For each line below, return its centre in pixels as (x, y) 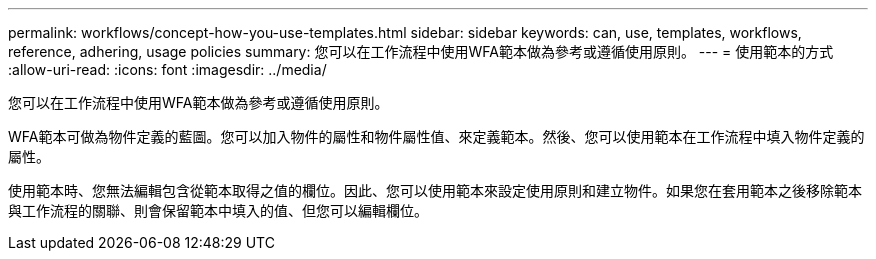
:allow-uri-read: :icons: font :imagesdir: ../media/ (167, 69)
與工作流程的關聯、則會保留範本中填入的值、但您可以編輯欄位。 (218, 210)
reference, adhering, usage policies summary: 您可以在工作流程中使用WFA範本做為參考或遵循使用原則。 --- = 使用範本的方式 (421, 51)
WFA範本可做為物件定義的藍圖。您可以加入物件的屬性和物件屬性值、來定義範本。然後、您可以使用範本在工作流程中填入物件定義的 (436, 136)
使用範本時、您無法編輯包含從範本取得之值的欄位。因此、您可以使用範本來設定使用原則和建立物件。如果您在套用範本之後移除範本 (435, 190)
